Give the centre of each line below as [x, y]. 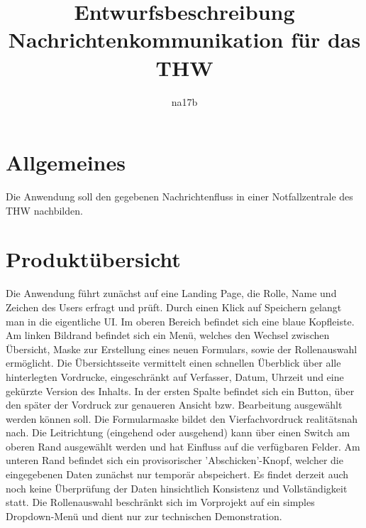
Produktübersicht [93, 259]
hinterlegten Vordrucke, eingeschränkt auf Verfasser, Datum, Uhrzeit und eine [175, 376]
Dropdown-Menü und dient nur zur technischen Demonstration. [144, 516]
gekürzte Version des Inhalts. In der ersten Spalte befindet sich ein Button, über [180, 390]
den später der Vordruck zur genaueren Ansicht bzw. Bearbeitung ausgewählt [174, 405]
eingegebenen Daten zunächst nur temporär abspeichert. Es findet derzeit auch [177, 474]
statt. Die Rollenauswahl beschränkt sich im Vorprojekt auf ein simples [160, 502]
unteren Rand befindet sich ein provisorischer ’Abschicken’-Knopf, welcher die [174, 460]
